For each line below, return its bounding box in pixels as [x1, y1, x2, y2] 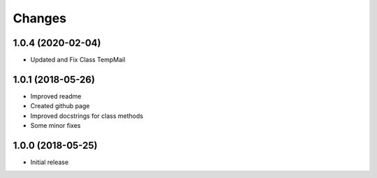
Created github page [30, 102, 90, 110]
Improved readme [30, 91, 82, 101]
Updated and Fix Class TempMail [30, 56, 126, 64]
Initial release [30, 158, 69, 167]
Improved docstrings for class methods [30, 112, 143, 120]
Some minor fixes [30, 121, 81, 130]
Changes [13, 10, 66, 26]
